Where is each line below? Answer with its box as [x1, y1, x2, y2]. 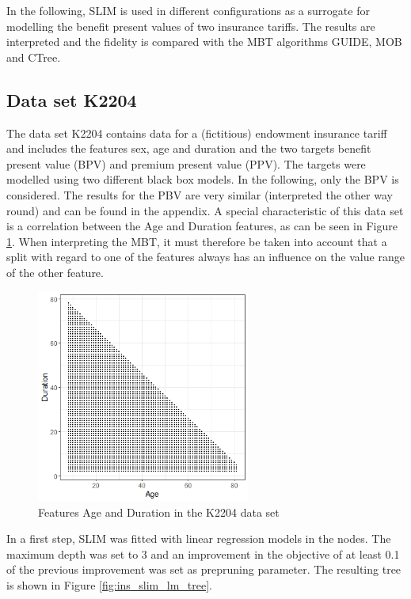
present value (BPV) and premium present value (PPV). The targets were [6, 155, 366, 172]
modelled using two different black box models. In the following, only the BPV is [6, 171, 399, 188]
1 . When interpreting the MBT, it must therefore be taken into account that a [6, 233, 387, 249]
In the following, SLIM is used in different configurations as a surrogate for [6, 2, 370, 18]
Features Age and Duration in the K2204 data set [38, 503, 280, 520]
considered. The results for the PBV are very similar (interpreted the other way [6, 186, 393, 203]
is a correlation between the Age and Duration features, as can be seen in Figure [6, 218, 398, 234]
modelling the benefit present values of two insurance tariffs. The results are [6, 17, 375, 34]
